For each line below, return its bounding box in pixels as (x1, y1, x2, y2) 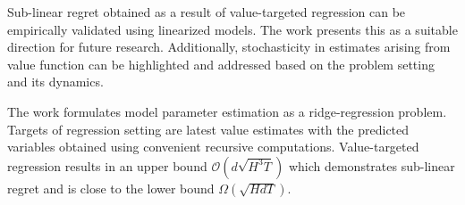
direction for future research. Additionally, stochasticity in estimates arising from (7, 37, 451, 56)
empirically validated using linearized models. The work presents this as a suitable (7, 20, 458, 38)
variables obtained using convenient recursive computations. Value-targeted (7, 137, 419, 156)
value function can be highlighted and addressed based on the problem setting (7, 54, 435, 73)
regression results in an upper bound (7, 156, 207, 175)
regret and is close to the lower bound (7, 178, 215, 197)
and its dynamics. (7, 72, 104, 91)
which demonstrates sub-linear (288, 156, 455, 175)
